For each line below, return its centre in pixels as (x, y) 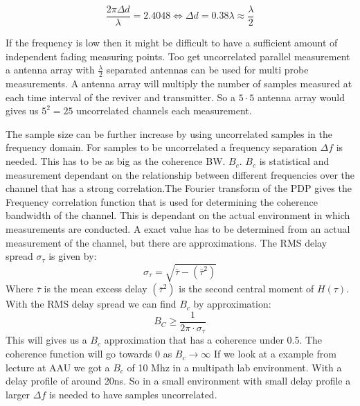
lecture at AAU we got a (58, 367)
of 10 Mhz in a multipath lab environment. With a (234, 367)
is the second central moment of (246, 289)
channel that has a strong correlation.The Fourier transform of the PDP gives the (179, 188)
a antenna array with (50, 70)
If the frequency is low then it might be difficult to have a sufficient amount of (172, 43)
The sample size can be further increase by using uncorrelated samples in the (169, 133)
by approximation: (232, 304)
